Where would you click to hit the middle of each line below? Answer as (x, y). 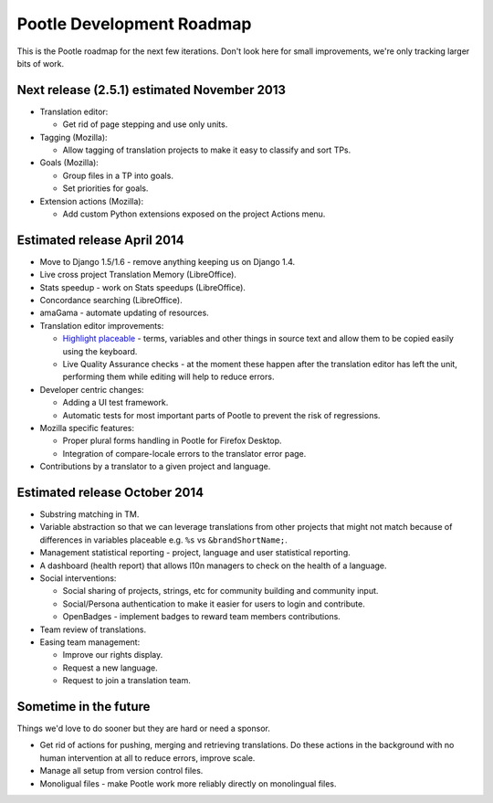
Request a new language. (110, 668)
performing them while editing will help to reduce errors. (168, 377)
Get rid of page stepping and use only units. (145, 124)
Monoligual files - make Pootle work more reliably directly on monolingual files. (188, 783)
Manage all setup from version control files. (121, 771)
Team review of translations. (93, 629)
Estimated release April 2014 (100, 240)
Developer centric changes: (92, 389)
